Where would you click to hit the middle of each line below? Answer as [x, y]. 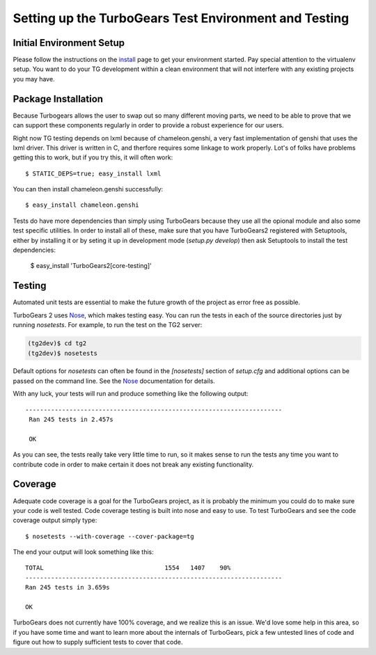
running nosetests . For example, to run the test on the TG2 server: [108, 325]
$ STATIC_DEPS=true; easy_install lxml [93, 173]
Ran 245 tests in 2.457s [71, 420]
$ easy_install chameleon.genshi [82, 205]
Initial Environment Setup [69, 43]
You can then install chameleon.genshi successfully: [88, 189]
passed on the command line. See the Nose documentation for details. [114, 381]
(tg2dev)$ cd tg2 [57, 344]
